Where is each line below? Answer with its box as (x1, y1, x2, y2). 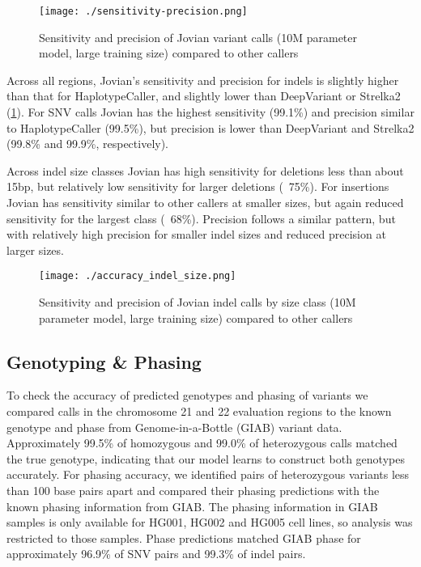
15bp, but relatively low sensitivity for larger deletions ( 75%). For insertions (6, 178, 389, 195)
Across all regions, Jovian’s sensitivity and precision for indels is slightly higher (6, 71, 399, 88)
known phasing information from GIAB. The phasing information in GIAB (6, 497, 378, 514)
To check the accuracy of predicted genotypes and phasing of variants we (6, 387, 368, 404)
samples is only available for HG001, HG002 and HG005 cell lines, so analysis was (6, 514, 413, 531)
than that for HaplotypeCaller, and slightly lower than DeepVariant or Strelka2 (6, 87, 401, 104)
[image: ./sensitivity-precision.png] (39, 6, 248, 17)
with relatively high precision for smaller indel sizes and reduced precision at (6, 226, 386, 243)
